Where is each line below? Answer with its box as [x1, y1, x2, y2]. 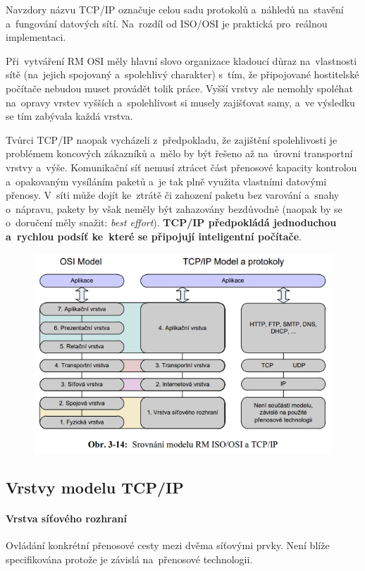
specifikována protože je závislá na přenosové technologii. [6, 551, 253, 566]
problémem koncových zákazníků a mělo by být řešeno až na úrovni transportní [6, 146, 353, 161]
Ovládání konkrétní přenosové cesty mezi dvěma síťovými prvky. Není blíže [6, 538, 330, 553]
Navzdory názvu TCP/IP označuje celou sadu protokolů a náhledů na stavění [6, 2, 344, 16]
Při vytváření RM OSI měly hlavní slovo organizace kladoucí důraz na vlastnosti [6, 53, 357, 68]
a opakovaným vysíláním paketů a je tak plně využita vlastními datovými [6, 173, 327, 188]
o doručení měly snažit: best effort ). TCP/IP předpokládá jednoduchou [6, 215, 337, 230]
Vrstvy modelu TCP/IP [6, 476, 184, 498]
